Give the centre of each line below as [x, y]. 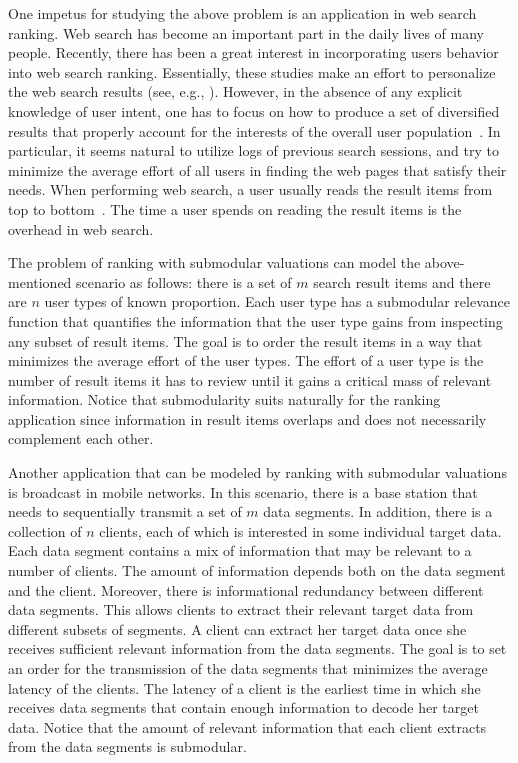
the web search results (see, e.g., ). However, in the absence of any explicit [235, 91]
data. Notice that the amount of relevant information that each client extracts [247, 726]
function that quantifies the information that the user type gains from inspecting [255, 320]
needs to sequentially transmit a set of [125, 511]
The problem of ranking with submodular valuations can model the [214, 262]
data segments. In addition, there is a [378, 511]
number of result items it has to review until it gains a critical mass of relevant [250, 379]
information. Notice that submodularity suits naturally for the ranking [224, 399]
